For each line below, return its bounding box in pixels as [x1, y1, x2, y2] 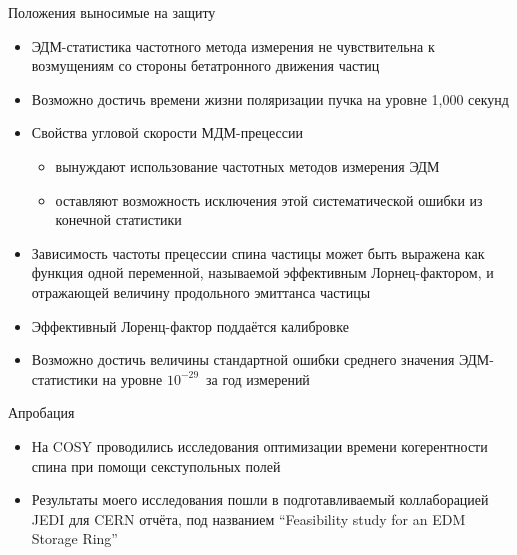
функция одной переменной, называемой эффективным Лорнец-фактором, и [31, 262, 494, 283]
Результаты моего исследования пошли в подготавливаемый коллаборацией [31, 489, 489, 510]
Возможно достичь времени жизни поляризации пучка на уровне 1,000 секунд [31, 88, 509, 109]
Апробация [8, 402, 75, 423]
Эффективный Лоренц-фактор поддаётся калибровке [31, 315, 349, 336]
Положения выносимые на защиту [8, 2, 216, 22]
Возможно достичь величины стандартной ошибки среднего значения [31, 349, 455, 370]
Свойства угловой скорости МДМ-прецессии [31, 122, 303, 143]
